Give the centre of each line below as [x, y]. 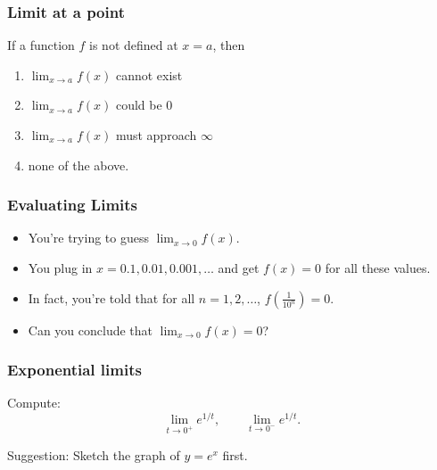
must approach [156, 135]
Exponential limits [74, 370]
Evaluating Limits [73, 205]
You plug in [60, 268]
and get [239, 268]
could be [139, 105]
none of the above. [78, 165]
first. [235, 454]
